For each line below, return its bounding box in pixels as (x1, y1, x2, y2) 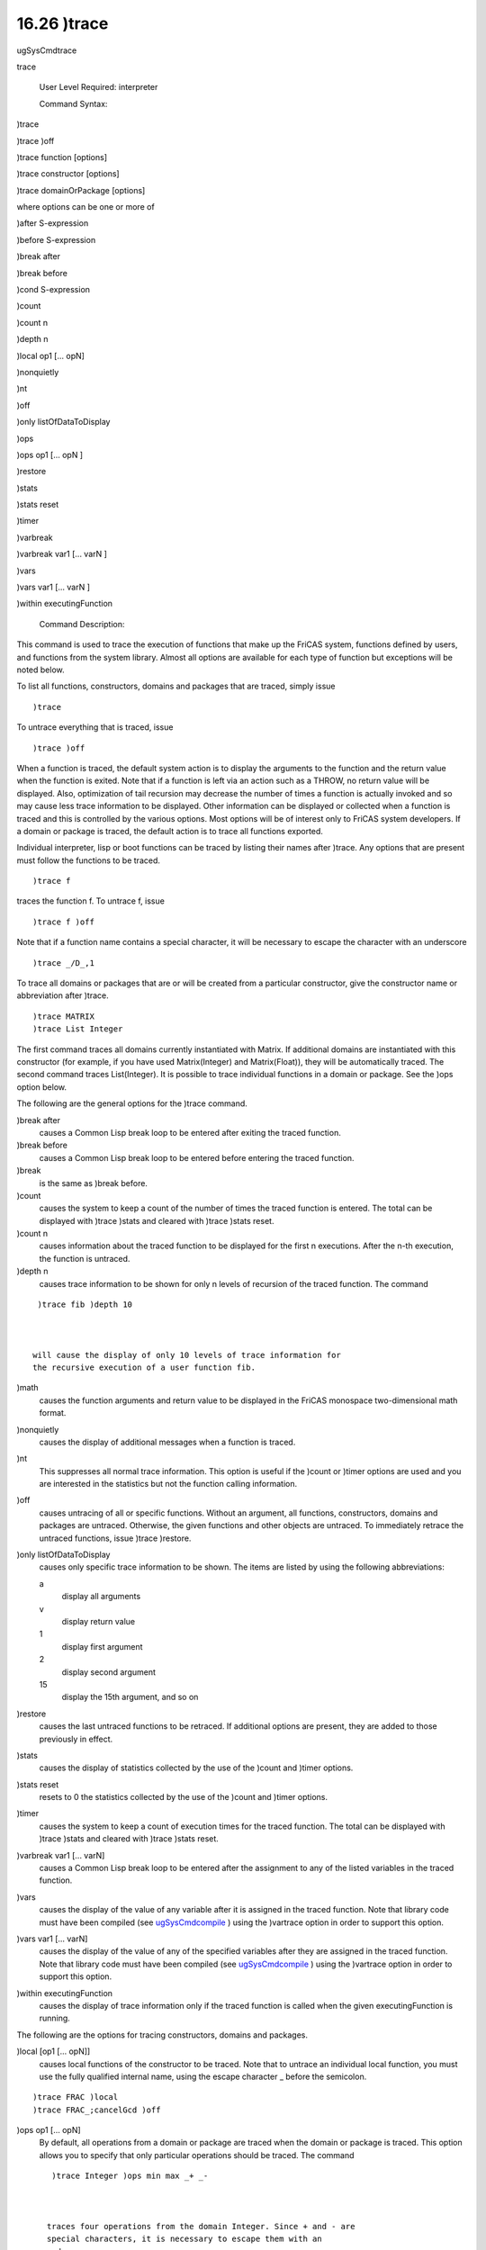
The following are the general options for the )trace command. (16, 1098, 247, 1109)
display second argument (61, 1666, 157, 1678)
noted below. (16, 664, 65, 675)
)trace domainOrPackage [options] (16, 184, 146, 195)
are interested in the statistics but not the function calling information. (39, 1479, 297, 1489)
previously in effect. (39, 1733, 113, 1744)
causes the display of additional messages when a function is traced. (39, 1436, 296, 1447)
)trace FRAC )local (32, 2092, 119, 2102)
